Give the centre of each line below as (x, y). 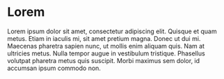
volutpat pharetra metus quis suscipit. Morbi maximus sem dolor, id (104, 60)
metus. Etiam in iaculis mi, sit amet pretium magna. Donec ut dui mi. (104, 38)
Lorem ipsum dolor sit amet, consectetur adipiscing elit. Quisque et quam (112, 31)
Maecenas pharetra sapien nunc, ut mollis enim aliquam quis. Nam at (106, 46)
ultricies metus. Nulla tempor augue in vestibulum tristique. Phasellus (106, 53)
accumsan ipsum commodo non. (54, 68)
